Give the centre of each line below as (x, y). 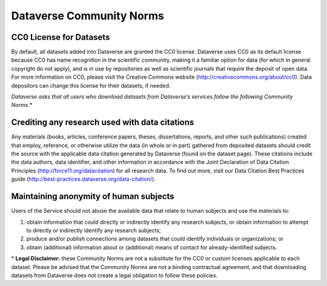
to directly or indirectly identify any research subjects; (94, 230)
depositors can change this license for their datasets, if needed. (91, 85)
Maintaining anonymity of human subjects (93, 197)
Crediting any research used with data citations (103, 122)
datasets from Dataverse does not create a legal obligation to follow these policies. (114, 275)
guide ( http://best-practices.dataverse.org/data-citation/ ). (83, 179)
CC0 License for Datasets (61, 37)
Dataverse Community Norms (88, 16)
